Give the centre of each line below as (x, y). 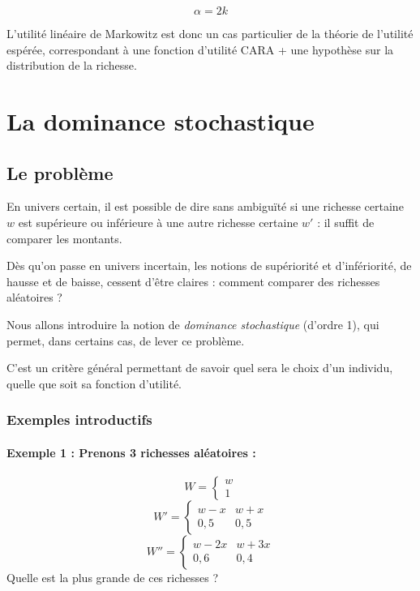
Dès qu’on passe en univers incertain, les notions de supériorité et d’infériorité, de (209, 266)
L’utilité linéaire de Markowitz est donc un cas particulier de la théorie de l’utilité (210, 33)
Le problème (60, 172)
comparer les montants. (64, 238)
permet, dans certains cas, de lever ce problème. (126, 340)
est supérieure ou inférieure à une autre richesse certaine (158, 222)
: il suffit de (346, 222)
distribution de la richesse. (72, 65)
